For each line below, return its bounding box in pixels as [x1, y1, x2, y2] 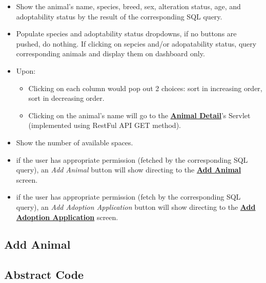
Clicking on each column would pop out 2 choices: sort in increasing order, [28, 82, 262, 93]
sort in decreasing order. [28, 93, 105, 103]
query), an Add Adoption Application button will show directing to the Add [16, 201, 256, 212]
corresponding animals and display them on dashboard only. [16, 48, 205, 59]
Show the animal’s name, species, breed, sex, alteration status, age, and [16, 1, 241, 11]
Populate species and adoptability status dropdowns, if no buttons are [16, 28, 237, 39]
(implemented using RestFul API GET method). [28, 120, 181, 130]
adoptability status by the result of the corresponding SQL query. [16, 11, 222, 21]
